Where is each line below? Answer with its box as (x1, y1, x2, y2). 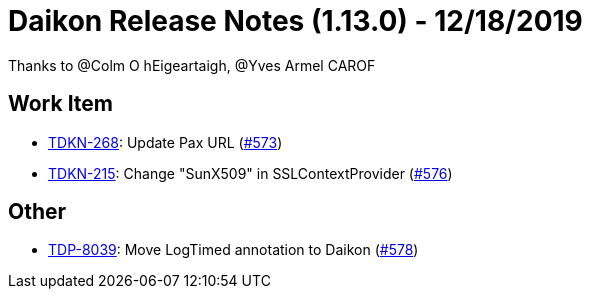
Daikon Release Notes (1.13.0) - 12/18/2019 (8, 4, 583, 38)
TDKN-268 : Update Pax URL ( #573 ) (48, 133, 283, 151)
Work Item (8, 91, 114, 117)
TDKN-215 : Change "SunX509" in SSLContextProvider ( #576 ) (48, 164, 453, 182)
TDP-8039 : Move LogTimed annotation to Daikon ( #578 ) (48, 241, 419, 259)
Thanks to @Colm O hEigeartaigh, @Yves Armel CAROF (8, 56, 376, 74)
